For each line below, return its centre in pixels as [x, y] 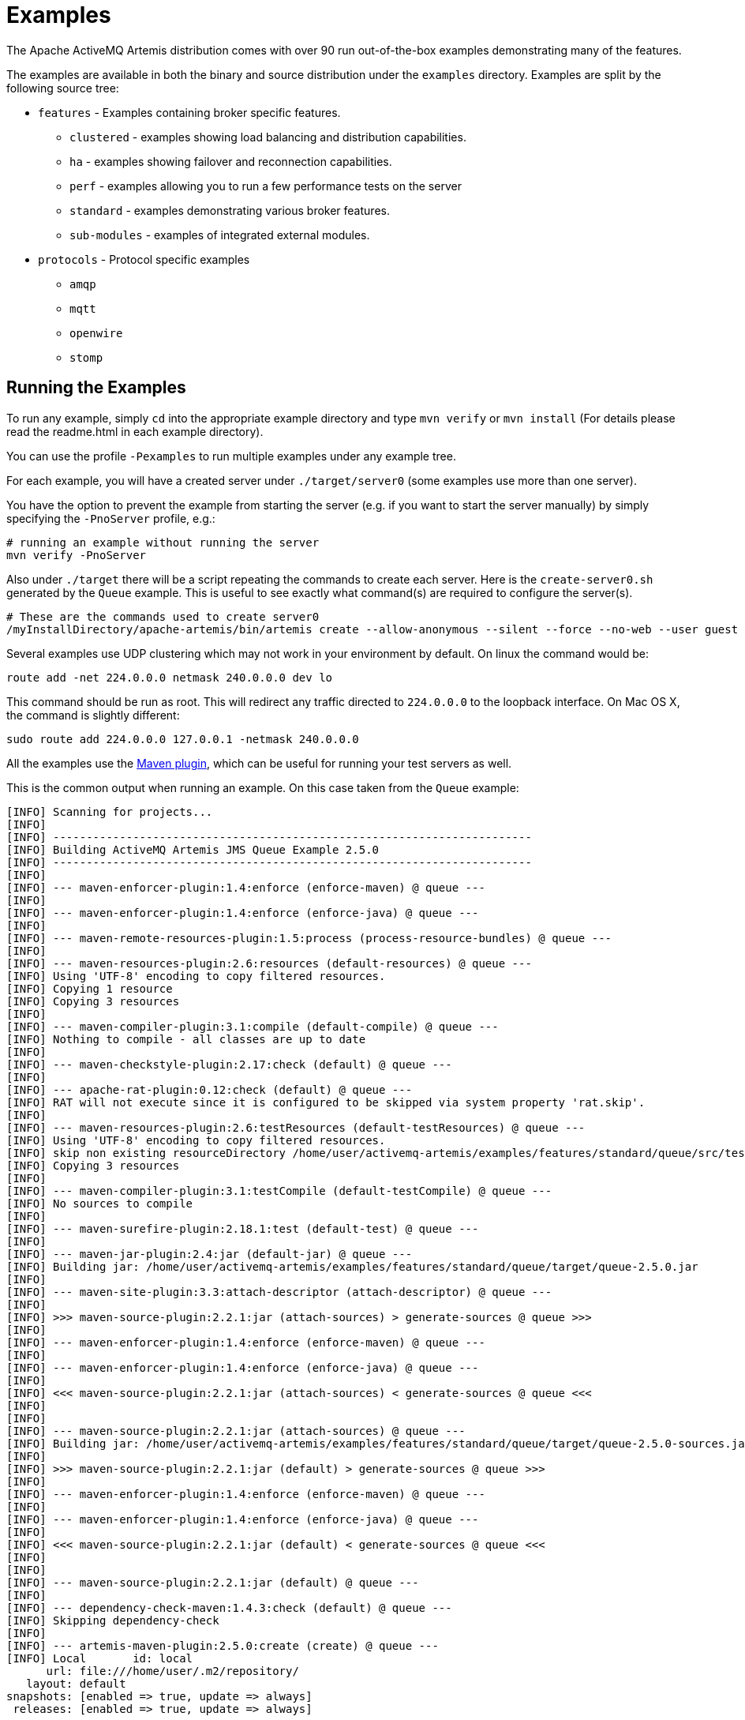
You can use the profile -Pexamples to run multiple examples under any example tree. [231, 456]
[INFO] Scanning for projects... [110, 811]
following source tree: [63, 88]
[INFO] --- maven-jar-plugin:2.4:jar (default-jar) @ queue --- [210, 1254]
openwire [96, 333]
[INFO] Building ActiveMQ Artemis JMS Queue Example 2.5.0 [193, 849]
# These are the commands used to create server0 [163, 616]
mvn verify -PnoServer [77, 555]
